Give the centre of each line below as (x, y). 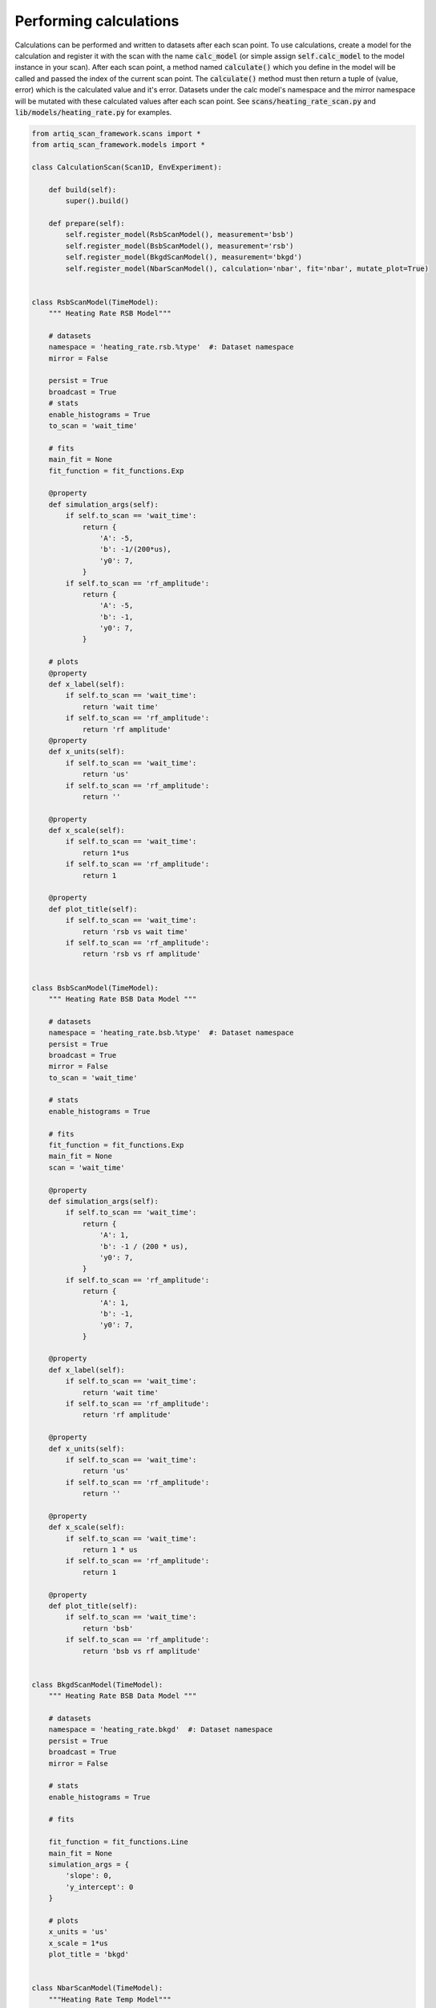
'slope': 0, (89, 1876)
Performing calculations (97, 21)
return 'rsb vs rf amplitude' (141, 954)
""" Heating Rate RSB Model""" (110, 314)
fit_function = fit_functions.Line (118, 1842)
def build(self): (83, 190)
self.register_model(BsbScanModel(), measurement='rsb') (180, 246)
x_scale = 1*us (78, 1943)
